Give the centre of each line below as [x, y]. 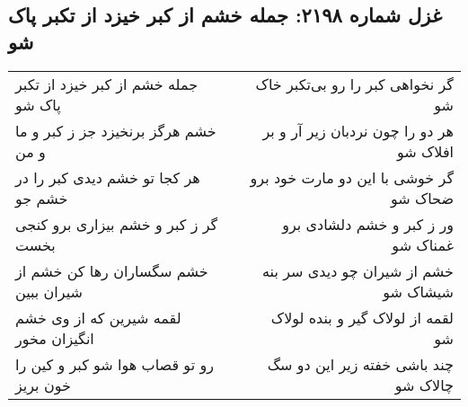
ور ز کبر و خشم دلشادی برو [368, 224]
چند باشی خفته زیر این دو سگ [360, 364]
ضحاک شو [422, 198]
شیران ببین [49, 291]
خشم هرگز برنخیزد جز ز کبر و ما [116, 130]
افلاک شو [425, 151]
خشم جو [42, 198]
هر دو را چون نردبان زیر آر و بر [358, 130]
